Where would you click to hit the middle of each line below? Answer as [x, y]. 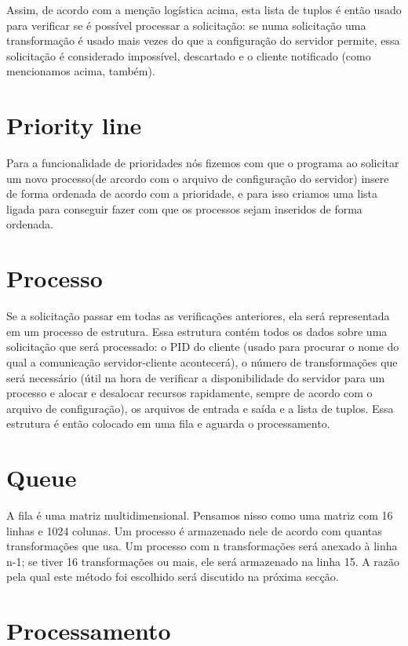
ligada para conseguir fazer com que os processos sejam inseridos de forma [184, 208]
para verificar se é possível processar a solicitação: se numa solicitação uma [186, 25]
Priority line [74, 125]
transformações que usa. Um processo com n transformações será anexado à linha [202, 546]
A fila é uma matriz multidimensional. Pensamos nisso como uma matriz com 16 [200, 515]
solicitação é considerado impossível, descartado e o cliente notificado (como [189, 55]
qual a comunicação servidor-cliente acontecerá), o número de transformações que [202, 361]
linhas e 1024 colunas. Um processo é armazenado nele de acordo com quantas [194, 530]
